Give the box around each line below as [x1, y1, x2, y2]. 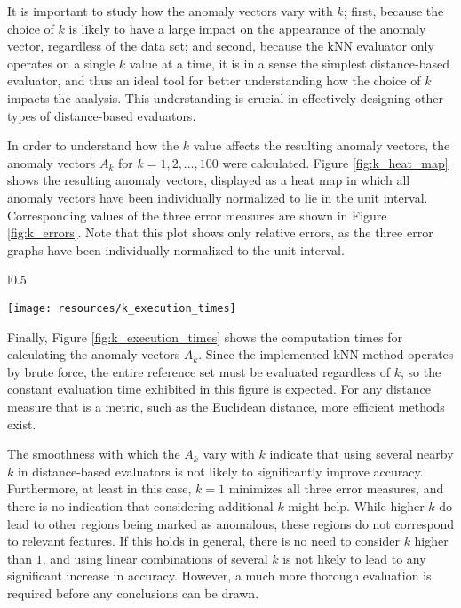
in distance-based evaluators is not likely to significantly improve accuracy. [17, 461, 424, 480]
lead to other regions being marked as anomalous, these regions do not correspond [7, 514, 455, 532]
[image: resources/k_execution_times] [7, 301, 236, 315]
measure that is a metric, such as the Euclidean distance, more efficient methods [7, 396, 445, 415]
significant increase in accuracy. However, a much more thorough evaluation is [7, 566, 432, 585]
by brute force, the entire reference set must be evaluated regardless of [7, 362, 391, 380]
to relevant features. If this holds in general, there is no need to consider [7, 532, 400, 550]
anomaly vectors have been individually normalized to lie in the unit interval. [7, 188, 428, 206]
